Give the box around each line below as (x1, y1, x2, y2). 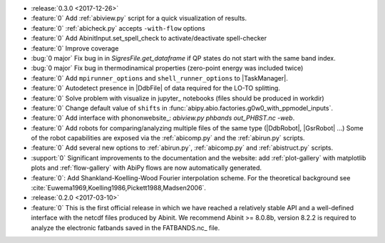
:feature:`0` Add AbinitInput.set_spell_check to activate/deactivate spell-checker (31, 34, 267, 43)
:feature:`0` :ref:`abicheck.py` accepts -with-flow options (31, 24, 206, 32)
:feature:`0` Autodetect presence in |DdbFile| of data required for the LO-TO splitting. (31, 84, 281, 93)
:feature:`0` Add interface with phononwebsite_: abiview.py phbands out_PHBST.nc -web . (31, 114, 295, 123)
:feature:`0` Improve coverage (31, 43, 119, 53)
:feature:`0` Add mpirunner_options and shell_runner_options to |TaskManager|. (31, 73, 288, 82)
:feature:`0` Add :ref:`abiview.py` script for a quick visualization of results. (31, 14, 247, 23)
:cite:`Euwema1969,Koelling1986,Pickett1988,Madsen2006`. (31, 184, 207, 192)
